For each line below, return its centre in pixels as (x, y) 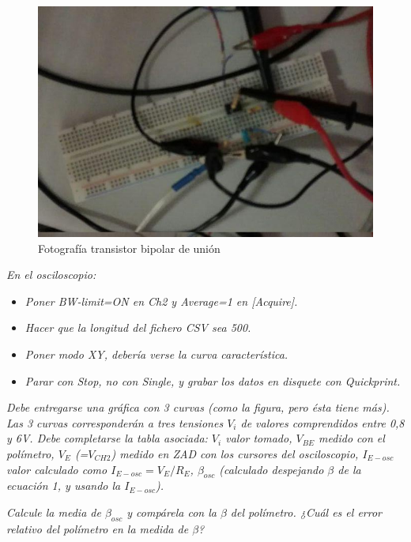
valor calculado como (57, 469)
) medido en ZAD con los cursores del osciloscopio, (235, 453)
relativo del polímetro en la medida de (98, 528)
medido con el (352, 438)
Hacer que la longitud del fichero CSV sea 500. (138, 327)
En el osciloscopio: (51, 275)
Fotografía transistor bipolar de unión (129, 248)
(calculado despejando (271, 469)
